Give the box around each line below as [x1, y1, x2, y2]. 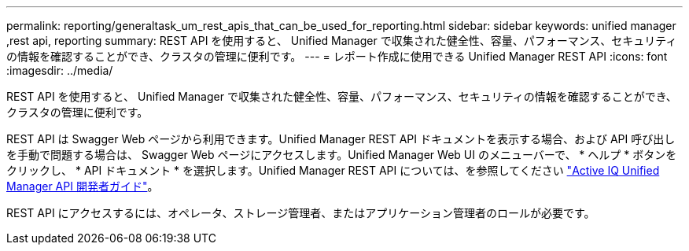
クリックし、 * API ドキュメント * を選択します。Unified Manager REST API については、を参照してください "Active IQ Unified [6, 164, 660, 177]
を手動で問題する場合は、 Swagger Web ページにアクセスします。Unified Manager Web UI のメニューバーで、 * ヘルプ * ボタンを [6, 148, 677, 161]
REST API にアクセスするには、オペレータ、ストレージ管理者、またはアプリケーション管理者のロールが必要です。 [6, 206, 595, 220]
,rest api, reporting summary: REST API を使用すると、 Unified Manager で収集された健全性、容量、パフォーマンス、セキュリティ [6, 34, 677, 47]
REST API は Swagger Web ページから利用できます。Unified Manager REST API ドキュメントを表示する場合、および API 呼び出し [6, 132, 676, 146]
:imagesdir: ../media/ [6, 64, 113, 77]
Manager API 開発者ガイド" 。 [6, 179, 159, 193]
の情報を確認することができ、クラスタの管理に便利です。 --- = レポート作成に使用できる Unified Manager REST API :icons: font [6, 50, 668, 63]
